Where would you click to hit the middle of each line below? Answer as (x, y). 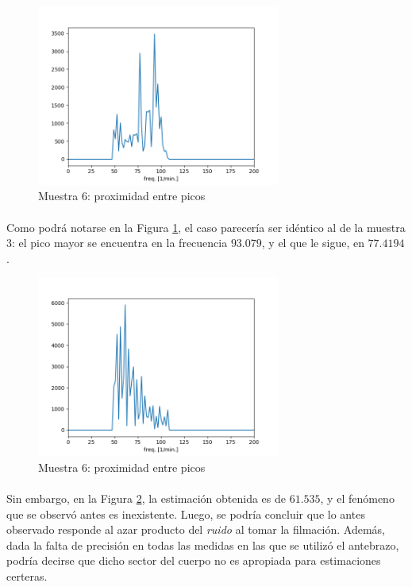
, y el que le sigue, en (313, 243)
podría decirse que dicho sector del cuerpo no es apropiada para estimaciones (194, 560)
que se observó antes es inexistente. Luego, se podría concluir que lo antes (186, 514)
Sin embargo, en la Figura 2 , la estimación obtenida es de (146, 498)
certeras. (27, 576)
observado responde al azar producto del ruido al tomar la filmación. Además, (196, 529)
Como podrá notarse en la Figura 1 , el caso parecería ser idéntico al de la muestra (206, 227)
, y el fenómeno (357, 498)
